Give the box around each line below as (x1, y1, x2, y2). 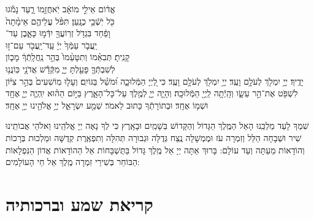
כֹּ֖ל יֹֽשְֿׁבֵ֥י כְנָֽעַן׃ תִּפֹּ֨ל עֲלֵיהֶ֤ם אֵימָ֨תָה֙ (6, 14, 115, 27)
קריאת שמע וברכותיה (6, 191, 153, 216)
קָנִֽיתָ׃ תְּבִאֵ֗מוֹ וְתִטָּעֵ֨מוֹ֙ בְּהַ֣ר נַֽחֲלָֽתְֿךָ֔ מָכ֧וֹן (6, 50, 130, 63)
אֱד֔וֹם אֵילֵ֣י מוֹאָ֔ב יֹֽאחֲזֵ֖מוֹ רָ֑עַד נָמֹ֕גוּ (6, 2, 115, 15)
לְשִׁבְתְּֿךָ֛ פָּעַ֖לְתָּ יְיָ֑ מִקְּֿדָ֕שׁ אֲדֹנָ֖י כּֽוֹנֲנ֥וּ (6, 62, 115, 75)
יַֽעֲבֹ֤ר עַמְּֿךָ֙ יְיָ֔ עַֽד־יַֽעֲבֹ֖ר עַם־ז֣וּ (6, 38, 98, 51)
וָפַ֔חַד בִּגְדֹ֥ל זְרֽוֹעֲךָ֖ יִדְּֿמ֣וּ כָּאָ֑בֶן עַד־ (6, 26, 110, 39)
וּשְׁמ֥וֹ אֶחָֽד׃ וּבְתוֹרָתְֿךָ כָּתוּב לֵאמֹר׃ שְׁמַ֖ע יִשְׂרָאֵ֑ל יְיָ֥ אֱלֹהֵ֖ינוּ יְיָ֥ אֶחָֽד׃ (6, 98, 209, 111)
